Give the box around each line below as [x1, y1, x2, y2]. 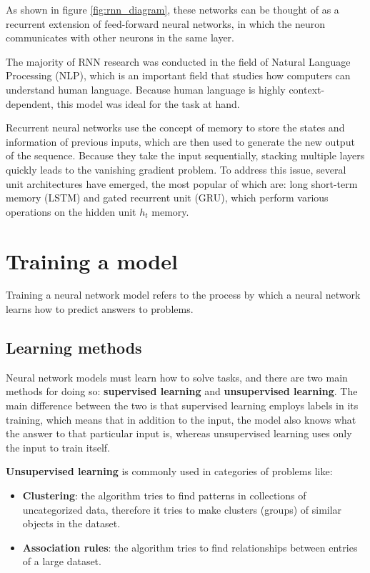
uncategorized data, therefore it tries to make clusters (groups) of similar [22, 502, 342, 517]
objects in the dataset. [22, 516, 121, 531]
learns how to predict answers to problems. [6, 302, 194, 317]
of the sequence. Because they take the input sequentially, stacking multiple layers [6, 148, 365, 163]
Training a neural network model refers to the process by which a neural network [6, 287, 361, 302]
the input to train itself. [6, 439, 110, 454]
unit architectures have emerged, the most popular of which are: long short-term [6, 176, 358, 191]
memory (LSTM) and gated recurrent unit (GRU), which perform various [6, 190, 329, 205]
